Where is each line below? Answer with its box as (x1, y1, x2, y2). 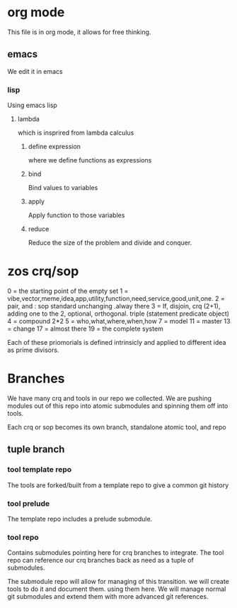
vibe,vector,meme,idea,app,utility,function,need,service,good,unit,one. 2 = (7, 294, 225, 302)
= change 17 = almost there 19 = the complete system (7, 324, 164, 333)
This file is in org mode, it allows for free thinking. (7, 28, 151, 36)
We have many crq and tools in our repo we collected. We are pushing (7, 394, 212, 402)
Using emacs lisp (7, 101, 58, 110)
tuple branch (7, 443, 65, 455)
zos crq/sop (7, 263, 79, 280)
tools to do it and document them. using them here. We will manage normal (7, 585, 226, 593)
